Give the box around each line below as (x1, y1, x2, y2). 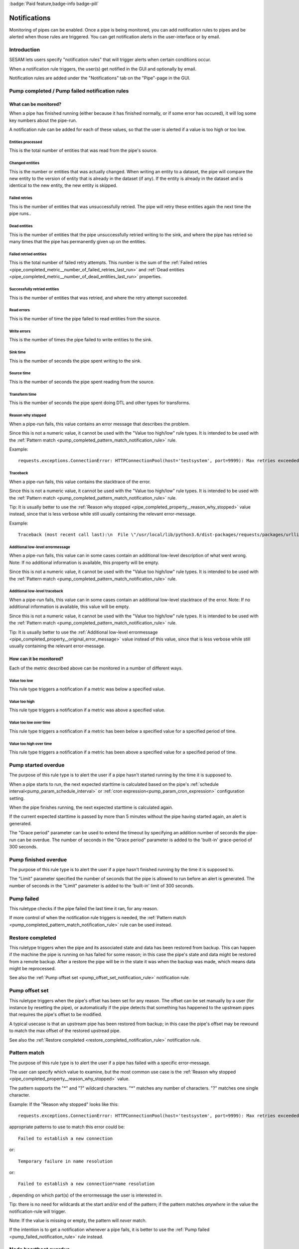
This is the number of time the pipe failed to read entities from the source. (9, 315, 161, 322)
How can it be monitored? (9, 656, 64, 662)
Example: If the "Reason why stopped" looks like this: (9, 1101, 119, 1107)
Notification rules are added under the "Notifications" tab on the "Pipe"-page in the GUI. (9, 75, 190, 81)
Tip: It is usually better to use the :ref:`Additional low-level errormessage (9, 629, 158, 635)
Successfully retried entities (9, 286, 59, 292)
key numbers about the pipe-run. (9, 117, 77, 123)
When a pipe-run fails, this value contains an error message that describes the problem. (9, 421, 190, 427)
